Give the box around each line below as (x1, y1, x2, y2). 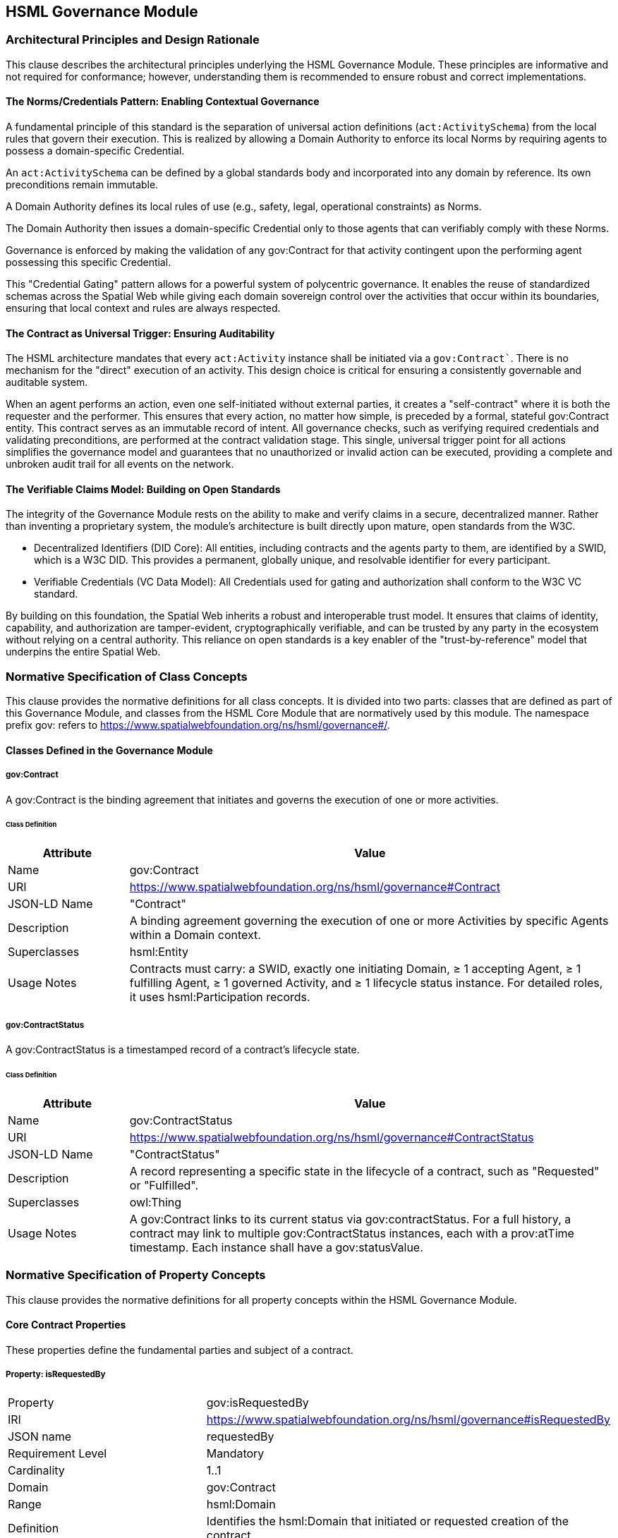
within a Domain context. (129, 928, 261, 943)
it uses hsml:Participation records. (129, 990, 310, 1005)
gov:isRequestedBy (206, 1395, 309, 1410)
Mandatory (206, 1446, 265, 1460)
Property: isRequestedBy (6, 1369, 106, 1380)
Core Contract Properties (6, 1319, 126, 1331)
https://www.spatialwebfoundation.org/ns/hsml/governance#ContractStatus (129, 1130, 534, 1144)
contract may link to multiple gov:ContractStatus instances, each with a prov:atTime (129, 1225, 574, 1240)
